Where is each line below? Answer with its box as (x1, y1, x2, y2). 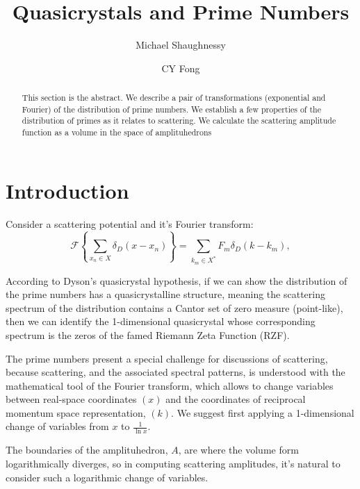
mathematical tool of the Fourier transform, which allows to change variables (6, 378, 334, 392)
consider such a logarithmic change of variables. (6, 470, 208, 484)
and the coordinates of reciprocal (165, 392, 306, 406)
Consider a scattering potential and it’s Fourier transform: (6, 216, 254, 231)
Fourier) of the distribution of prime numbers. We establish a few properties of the (22, 103, 321, 115)
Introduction (6, 176, 129, 204)
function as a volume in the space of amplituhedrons (22, 126, 212, 138)
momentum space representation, (6, 405, 146, 420)
